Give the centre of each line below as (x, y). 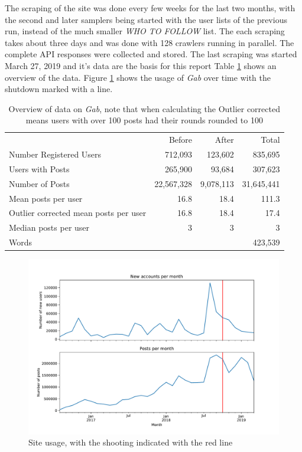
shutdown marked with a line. (59, 89)
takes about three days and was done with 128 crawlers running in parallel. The (150, 42)
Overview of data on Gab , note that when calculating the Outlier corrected (144, 108)
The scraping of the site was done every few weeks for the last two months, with (150, 8)
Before (180, 140)
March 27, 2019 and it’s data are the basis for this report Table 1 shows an (141, 65)
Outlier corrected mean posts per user (78, 213)
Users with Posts (39, 168)
